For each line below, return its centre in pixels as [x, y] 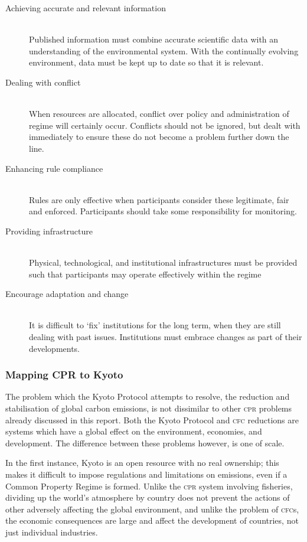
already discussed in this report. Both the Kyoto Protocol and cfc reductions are [152, 419]
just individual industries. [52, 532]
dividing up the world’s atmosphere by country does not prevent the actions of [148, 497]
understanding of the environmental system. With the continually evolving [164, 50]
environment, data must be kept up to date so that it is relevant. [146, 62]
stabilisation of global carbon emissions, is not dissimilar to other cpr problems [149, 408]
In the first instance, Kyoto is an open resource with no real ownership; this [142, 463]
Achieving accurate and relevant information [86, 8]
